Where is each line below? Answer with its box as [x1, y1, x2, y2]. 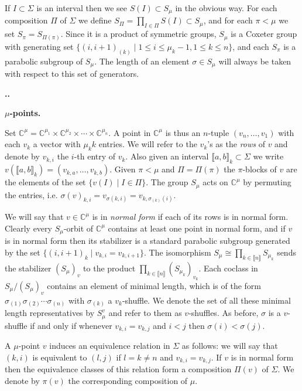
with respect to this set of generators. [5, 67, 139, 80]
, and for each [203, 14, 253, 26]
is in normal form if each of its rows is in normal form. [92, 210, 289, 223]
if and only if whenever [30, 319, 112, 331]
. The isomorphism [144, 246, 211, 258]
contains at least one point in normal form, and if [108, 222, 286, 234]
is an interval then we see [36, 2, 127, 13]
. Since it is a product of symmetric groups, [60, 28, 217, 40]
